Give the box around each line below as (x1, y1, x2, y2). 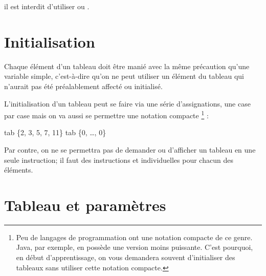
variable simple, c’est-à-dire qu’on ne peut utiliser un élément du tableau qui (4, 71, 244, 81)
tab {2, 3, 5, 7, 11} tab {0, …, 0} (4, 127, 106, 138)
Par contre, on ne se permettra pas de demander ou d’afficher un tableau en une (4, 144, 256, 155)
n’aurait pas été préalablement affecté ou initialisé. (4, 80, 163, 91)
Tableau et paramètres (4, 194, 166, 215)
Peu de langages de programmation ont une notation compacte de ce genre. (16, 231, 253, 242)
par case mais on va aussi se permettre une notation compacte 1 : (4, 109, 209, 120)
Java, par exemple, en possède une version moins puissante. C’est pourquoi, (16, 242, 253, 252)
